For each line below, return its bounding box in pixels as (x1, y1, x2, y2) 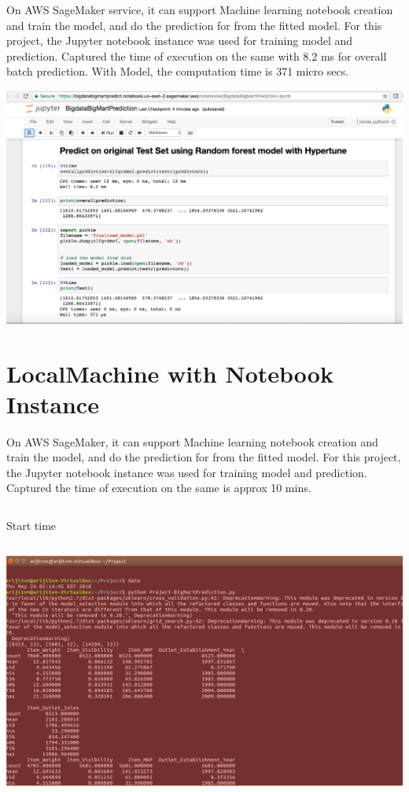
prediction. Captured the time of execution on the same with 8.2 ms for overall (6, 47, 387, 64)
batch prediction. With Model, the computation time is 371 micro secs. (6, 63, 349, 80)
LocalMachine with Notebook (6, 357, 333, 389)
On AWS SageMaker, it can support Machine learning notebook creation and (6, 433, 378, 450)
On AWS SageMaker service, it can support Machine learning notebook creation (6, 2, 393, 17)
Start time (6, 517, 57, 534)
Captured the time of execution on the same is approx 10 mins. (6, 479, 311, 496)
